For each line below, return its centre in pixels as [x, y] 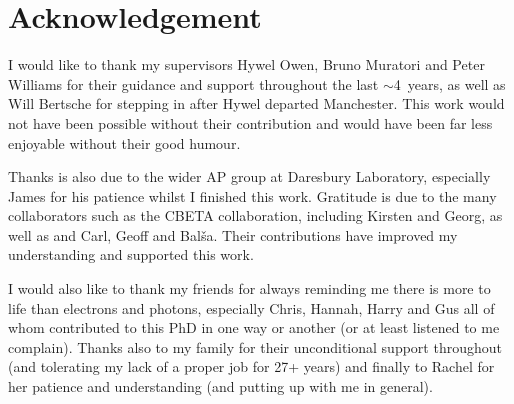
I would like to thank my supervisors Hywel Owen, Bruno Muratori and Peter [246, 64]
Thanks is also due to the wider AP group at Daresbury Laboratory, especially [249, 176]
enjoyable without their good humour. [124, 142]
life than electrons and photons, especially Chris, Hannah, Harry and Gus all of [251, 307]
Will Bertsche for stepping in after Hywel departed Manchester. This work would [256, 103]
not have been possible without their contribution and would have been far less [250, 122]
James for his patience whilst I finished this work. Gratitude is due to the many [252, 195]
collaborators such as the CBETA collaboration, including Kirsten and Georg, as [255, 215]
